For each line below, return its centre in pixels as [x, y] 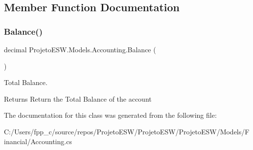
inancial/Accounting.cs [38, 141]
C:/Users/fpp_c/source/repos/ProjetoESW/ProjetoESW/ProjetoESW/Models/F [127, 131]
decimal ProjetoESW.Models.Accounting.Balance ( [80, 49]
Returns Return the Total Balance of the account [78, 98]
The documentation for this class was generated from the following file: [110, 115]
